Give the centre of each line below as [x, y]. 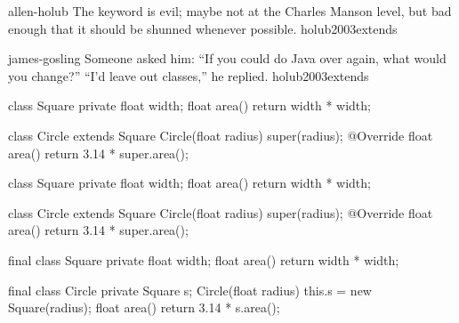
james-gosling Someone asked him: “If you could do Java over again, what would [227, 58]
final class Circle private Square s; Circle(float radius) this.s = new [190, 290]
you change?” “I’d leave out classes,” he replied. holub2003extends [189, 75]
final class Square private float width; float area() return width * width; [204, 259]
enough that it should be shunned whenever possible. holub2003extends [203, 28]
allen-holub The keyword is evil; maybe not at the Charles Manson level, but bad [230, 11]
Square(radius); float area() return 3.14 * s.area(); [144, 307]
